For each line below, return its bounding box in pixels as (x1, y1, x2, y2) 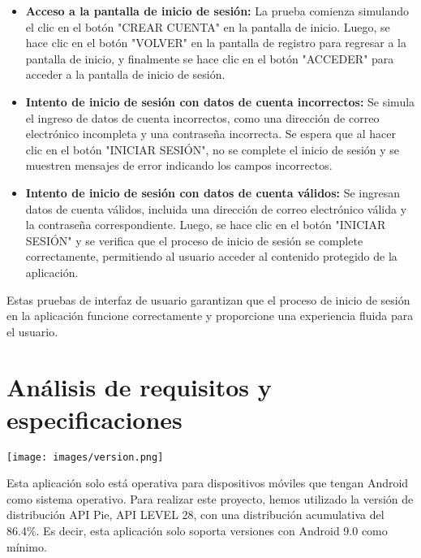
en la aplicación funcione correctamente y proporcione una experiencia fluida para (6, 307, 414, 324)
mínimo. (6, 538, 47, 555)
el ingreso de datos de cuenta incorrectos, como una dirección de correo (25, 109, 380, 126)
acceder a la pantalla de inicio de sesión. (25, 66, 226, 83)
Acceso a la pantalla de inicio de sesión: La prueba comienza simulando (25, 2, 409, 19)
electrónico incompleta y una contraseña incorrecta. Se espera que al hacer (25, 125, 396, 142)
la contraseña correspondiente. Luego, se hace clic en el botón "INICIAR (25, 216, 386, 233)
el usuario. (6, 322, 58, 340)
